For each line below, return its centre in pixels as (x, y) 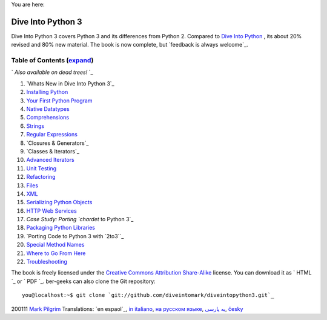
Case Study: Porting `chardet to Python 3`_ (80, 219)
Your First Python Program (59, 101)
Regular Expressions (52, 135)
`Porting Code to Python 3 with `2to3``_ (75, 236)
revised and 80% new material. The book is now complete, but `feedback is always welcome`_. (130, 45)
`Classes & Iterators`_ (53, 151)
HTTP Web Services (51, 211)
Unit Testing (41, 168)
